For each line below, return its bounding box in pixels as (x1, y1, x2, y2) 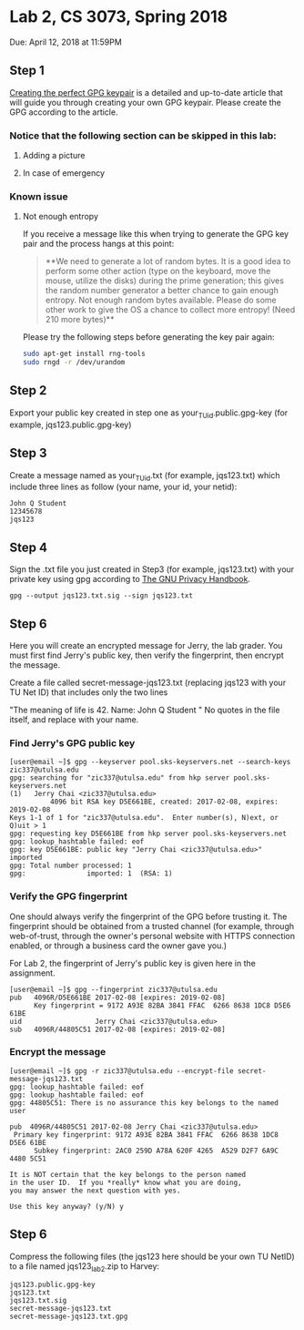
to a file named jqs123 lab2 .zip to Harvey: (9, 1260, 160, 1274)
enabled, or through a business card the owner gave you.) (9, 940, 228, 951)
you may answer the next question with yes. (9, 1186, 181, 1195)
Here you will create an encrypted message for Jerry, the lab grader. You (9, 639, 283, 650)
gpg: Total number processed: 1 (9, 861, 132, 871)
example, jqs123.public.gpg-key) (9, 419, 132, 430)
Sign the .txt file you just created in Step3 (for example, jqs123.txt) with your (9, 564, 295, 575)
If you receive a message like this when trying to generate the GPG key (22, 229, 289, 240)
